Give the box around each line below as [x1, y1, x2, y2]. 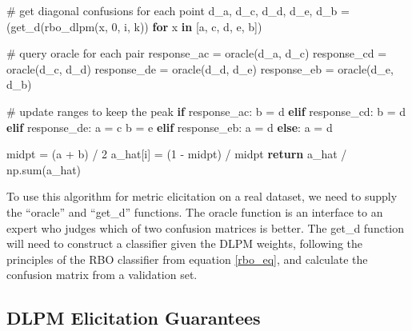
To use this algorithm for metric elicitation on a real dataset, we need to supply [6, 188, 398, 205]
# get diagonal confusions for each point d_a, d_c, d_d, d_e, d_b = [6, 2, 350, 18]
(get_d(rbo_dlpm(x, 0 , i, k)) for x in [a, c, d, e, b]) [6, 18, 262, 34]
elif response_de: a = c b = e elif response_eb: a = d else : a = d [6, 118, 333, 135]
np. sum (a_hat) [6, 161, 82, 177]
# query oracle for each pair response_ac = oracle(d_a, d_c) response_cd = [6, 45, 387, 62]
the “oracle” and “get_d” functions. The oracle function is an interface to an [6, 203, 383, 220]
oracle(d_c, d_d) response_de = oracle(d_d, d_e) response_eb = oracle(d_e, [6, 60, 394, 77]
